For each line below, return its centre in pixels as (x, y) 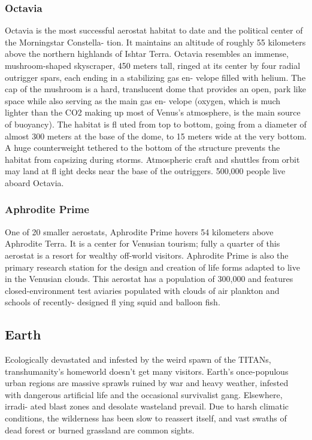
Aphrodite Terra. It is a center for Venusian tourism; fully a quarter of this (143, 243)
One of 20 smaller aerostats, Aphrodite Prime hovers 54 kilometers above (139, 231)
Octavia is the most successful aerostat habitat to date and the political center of (154, 30)
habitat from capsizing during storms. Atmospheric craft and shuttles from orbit (152, 159)
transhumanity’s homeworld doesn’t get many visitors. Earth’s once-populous (147, 371)
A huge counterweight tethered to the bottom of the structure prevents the (143, 148)
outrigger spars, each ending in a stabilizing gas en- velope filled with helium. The (155, 77)
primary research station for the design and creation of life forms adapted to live (152, 267)
